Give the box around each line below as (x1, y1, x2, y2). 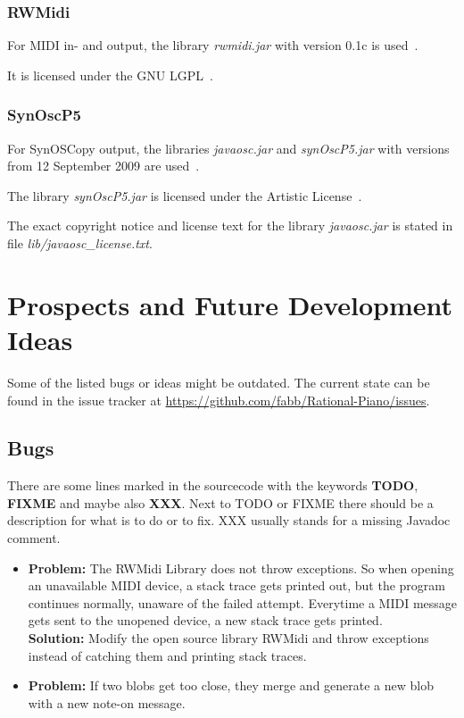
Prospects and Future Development (7, 286, 453, 322)
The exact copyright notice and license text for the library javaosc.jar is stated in (7, 216, 453, 235)
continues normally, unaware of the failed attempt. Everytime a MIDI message (28, 593, 458, 612)
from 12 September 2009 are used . (7, 156, 200, 175)
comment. (7, 529, 61, 547)
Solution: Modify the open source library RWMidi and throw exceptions (28, 629, 429, 647)
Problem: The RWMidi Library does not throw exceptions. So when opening (28, 558, 454, 577)
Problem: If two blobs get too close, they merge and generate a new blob (28, 676, 434, 695)
